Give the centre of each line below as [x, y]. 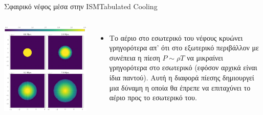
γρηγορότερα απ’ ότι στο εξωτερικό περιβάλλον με [184, 48]
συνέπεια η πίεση [135, 57]
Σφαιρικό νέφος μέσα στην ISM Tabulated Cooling [81, 6]
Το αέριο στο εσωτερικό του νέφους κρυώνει [176, 37]
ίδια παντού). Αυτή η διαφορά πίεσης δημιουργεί [182, 77]
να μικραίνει [205, 57]
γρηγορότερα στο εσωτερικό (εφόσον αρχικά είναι [183, 67]
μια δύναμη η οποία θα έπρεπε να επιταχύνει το [180, 87]
